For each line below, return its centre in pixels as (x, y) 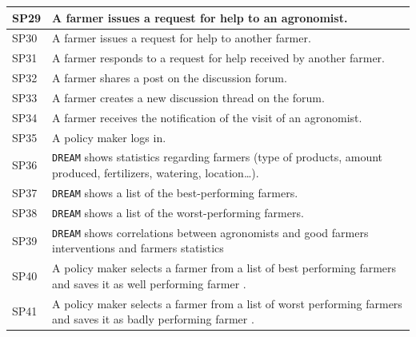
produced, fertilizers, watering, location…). (156, 173)
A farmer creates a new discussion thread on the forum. (188, 97)
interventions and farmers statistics (138, 248)
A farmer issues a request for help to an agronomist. (200, 17)
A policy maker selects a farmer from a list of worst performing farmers (227, 303)
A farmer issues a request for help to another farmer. (182, 38)
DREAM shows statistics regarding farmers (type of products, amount (218, 157)
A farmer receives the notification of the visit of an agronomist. (207, 117)
